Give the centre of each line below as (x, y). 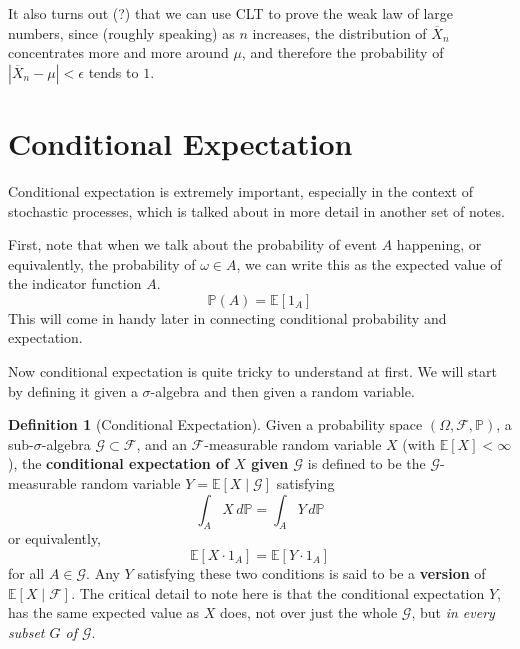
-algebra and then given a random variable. (282, 390)
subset (26, 631)
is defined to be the (366, 463)
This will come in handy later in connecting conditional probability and (227, 317)
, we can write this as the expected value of (369, 263)
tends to (113, 71)
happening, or (439, 244)
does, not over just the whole (309, 612)
